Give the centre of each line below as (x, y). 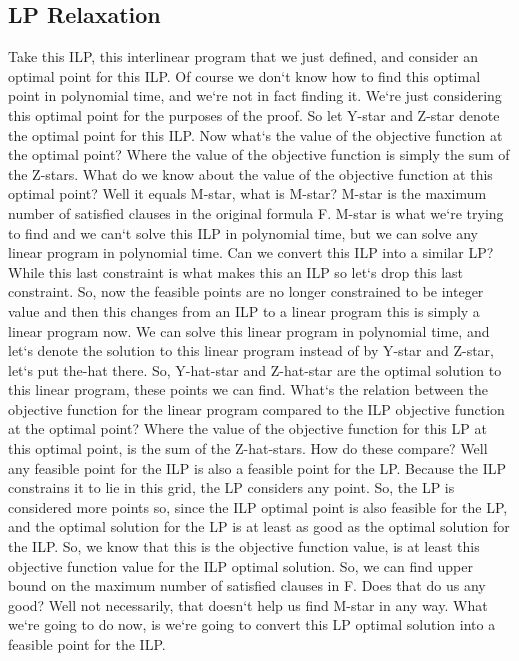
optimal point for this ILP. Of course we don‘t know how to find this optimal (244, 75)
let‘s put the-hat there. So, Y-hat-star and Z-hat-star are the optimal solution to (255, 369)
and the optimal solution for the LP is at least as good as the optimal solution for (259, 526)
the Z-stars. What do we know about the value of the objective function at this (250, 173)
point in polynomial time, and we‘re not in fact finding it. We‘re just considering (255, 95)
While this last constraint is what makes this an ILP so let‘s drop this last (236, 271)
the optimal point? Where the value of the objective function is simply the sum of (259, 154)
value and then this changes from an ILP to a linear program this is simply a (244, 310)
